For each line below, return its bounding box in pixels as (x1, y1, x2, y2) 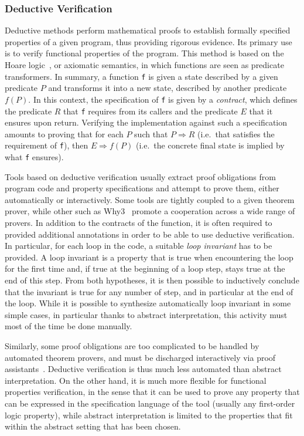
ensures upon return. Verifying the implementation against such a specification (5, 116, 288, 129)
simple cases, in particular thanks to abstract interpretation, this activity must (5, 308, 288, 320)
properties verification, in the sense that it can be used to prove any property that (5, 386, 300, 398)
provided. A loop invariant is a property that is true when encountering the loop (5, 251, 293, 263)
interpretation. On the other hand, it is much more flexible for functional (5, 374, 267, 386)
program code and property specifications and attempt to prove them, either (5, 182, 279, 194)
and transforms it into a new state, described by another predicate (48, 82, 287, 94)
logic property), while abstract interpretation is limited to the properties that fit (5, 408, 293, 421)
